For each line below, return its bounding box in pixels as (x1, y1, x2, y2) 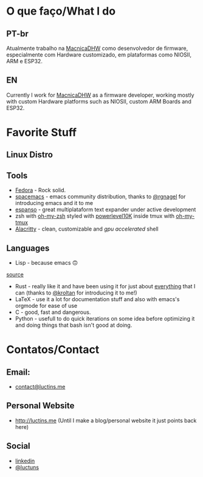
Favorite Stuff (6, 126, 77, 139)
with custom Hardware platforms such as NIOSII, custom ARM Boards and (6, 97, 191, 105)
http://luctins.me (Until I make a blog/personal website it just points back (15, 417, 197, 424)
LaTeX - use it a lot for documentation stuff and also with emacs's (15, 296, 180, 303)
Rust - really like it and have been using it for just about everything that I (15, 283, 196, 290)
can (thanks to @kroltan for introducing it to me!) (15, 289, 138, 296)
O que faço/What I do (6, 4, 116, 18)
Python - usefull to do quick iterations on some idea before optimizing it (15, 315, 195, 322)
